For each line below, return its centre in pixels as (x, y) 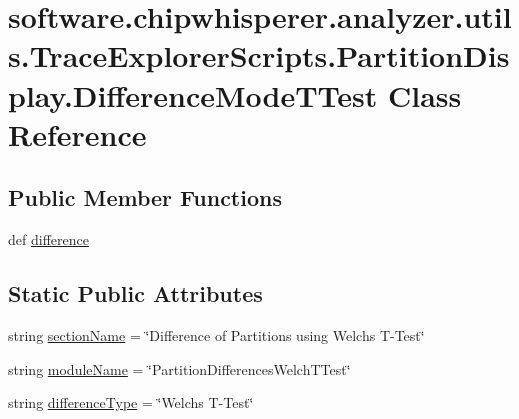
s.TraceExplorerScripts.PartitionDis (259, 55)
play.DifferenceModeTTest (193, 94)
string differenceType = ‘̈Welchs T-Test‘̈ (131, 402)
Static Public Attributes (135, 293)
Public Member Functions (145, 197)
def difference (48, 239)
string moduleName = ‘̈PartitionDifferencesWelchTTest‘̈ (179, 368)
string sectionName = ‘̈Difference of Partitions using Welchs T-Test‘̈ (216, 334)
